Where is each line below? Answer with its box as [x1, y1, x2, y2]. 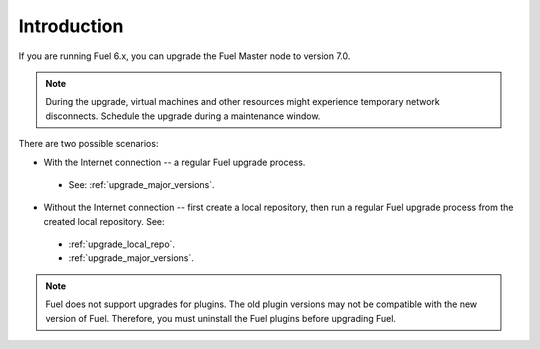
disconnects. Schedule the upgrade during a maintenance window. [45, 110, 321, 122]
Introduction [18, 15, 124, 37]
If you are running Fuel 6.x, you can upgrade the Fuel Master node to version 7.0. [18, 50, 351, 62]
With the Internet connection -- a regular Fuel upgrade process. [43, 156, 306, 168]
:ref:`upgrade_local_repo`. [68, 238, 175, 250]
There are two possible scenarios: [18, 138, 159, 150]
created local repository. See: [43, 215, 165, 227]
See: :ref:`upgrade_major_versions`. [68, 178, 215, 190]
